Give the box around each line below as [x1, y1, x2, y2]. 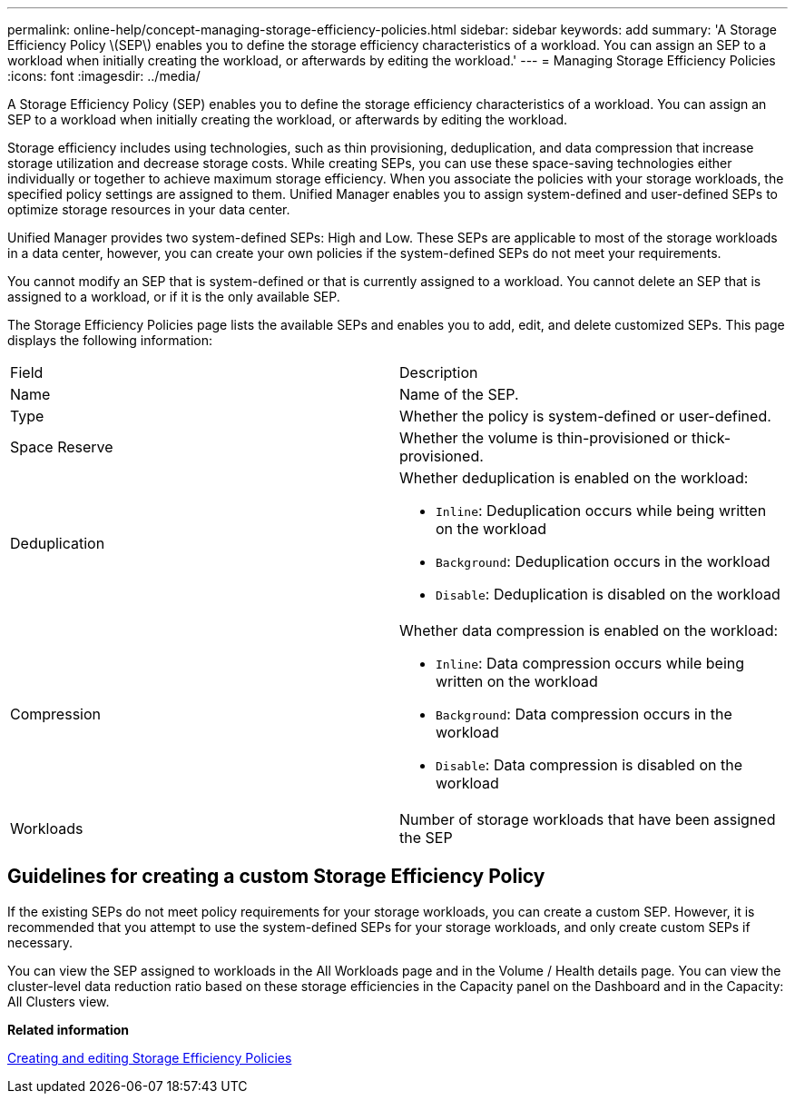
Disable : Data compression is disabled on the [436, 756, 742, 774]
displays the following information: [7, 332, 212, 348]
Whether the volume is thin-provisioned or [399, 429, 688, 447]
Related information [7, 1021, 130, 1037]
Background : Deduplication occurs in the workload [436, 552, 770, 570]
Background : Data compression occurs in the [436, 705, 732, 723]
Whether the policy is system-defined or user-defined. [399, 407, 771, 425]
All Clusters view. [7, 993, 110, 1009]
